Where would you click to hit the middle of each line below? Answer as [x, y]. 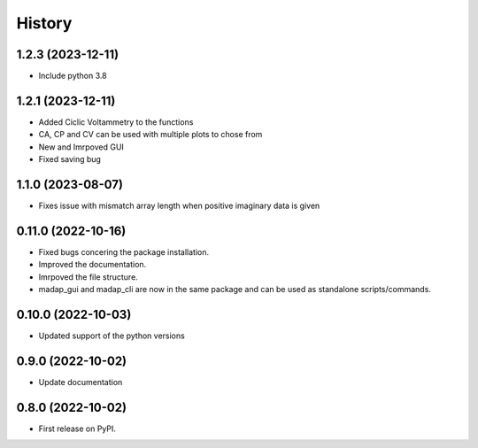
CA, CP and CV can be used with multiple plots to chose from [150, 135]
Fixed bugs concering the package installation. [124, 251]
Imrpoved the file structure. [89, 277]
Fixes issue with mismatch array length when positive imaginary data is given [179, 206]
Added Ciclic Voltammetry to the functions [116, 122]
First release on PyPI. [77, 429]
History [44, 23]
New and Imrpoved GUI [81, 147]
